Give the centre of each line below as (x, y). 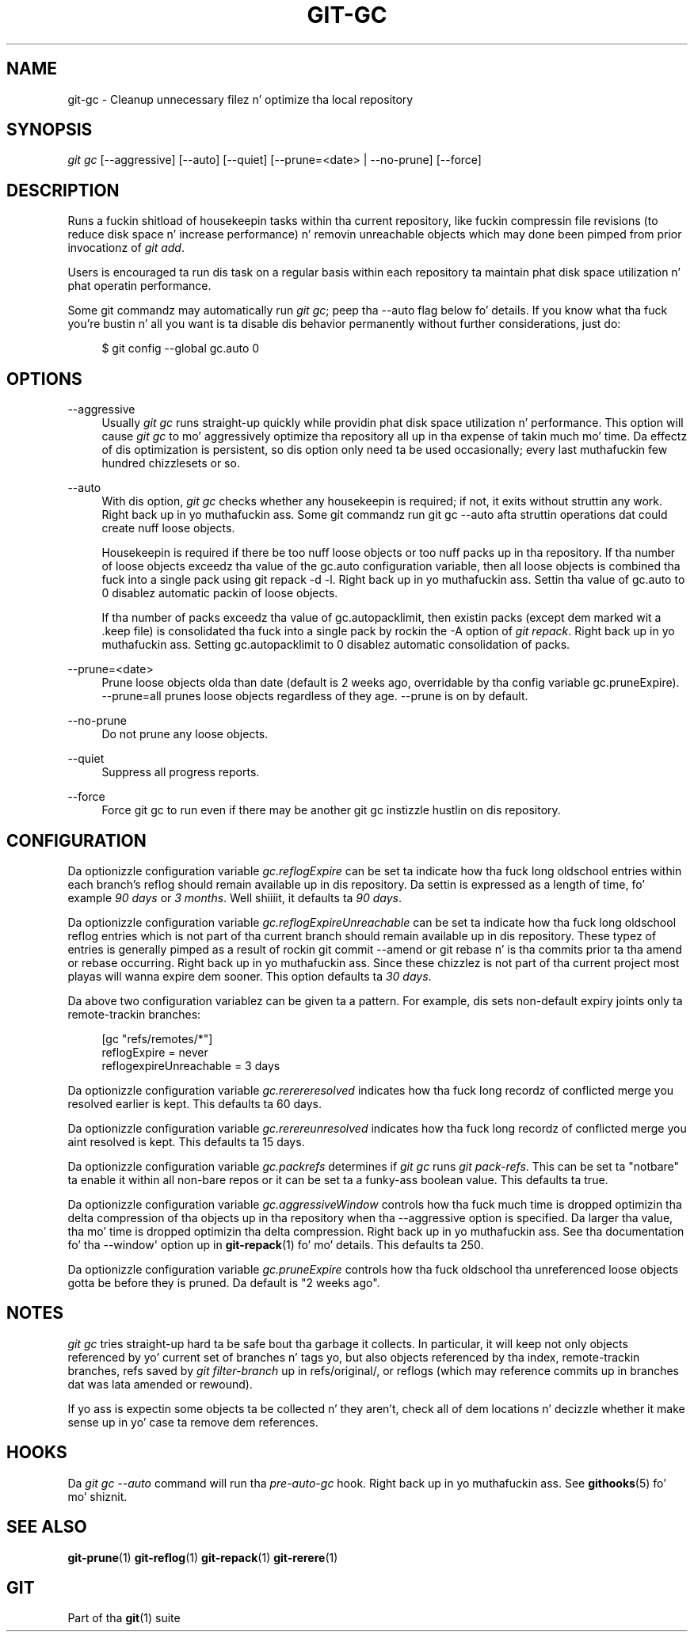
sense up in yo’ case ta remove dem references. (193, 1422)
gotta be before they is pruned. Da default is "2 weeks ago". (224, 1282)
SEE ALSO (47, 1527)
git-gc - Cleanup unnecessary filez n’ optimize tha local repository (240, 99)
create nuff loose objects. (168, 528)
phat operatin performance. (139, 286)
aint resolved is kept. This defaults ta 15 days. (186, 1141)
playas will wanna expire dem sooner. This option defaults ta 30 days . (250, 976)
